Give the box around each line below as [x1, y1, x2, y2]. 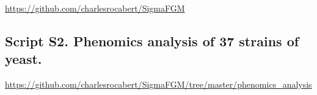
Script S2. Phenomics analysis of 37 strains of [5, 31, 299, 50]
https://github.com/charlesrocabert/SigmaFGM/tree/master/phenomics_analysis [5, 78, 312, 91]
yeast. [5, 49, 42, 68]
